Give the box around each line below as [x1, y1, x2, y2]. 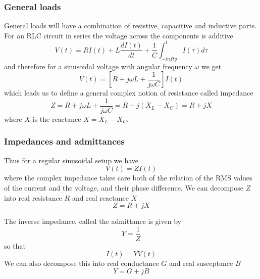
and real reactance [72, 192, 129, 203]
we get [201, 61, 222, 71]
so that [4, 240, 26, 251]
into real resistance [4, 192, 62, 203]
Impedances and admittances [4, 135, 125, 148]
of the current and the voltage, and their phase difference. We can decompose [4, 182, 243, 193]
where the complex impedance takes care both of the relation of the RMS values [4, 172, 252, 183]
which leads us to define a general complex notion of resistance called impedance [4, 87, 253, 98]
